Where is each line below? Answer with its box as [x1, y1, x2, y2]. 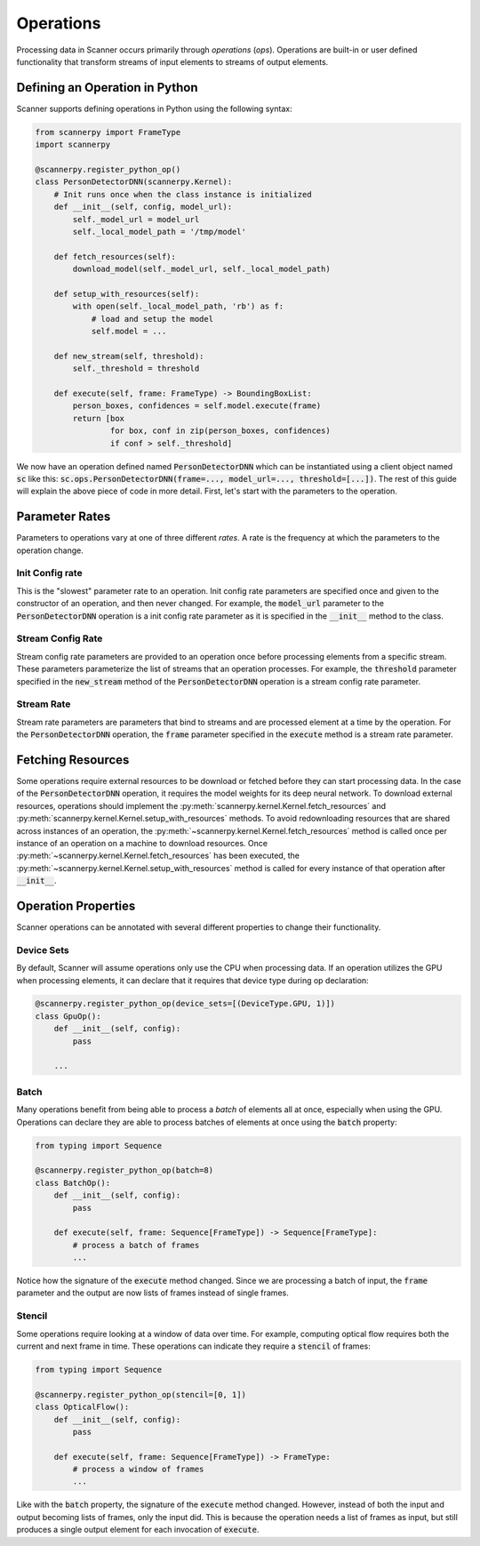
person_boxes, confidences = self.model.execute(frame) [72, 401, 322, 411]
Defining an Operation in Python [16, 80, 199, 95]
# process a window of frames [72, 1464, 204, 1475]
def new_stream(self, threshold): [53, 351, 204, 361]
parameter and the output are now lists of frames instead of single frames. [16, 1287, 289, 1298]
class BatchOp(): [35, 1178, 111, 1188]
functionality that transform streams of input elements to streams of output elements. [16, 56, 329, 67]
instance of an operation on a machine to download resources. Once [16, 837, 268, 848]
